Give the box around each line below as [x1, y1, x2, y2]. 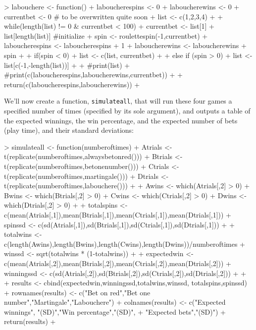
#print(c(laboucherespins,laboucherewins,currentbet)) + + [4, 69, 183, 80]
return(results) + [4, 316, 56, 327]
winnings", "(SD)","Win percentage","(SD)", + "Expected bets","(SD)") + [4, 306, 226, 317]
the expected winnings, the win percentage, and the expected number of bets [4, 115, 238, 125]
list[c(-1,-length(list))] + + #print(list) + [4, 59, 130, 70]
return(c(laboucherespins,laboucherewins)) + [4, 79, 140, 89]
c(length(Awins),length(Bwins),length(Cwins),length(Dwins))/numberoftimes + [4, 238, 245, 249]
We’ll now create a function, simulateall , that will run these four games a [4, 96, 232, 106]
